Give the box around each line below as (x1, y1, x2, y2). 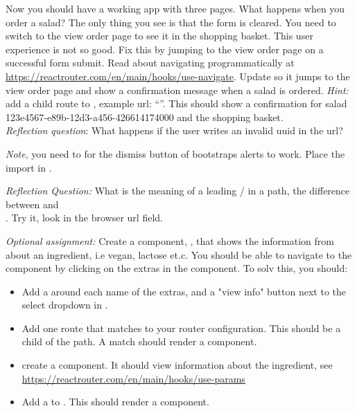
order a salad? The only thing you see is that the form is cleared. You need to (6, 15, 336, 29)
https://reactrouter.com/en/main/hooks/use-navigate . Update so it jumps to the (6, 68, 350, 83)
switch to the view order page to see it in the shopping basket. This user (6, 28, 313, 43)
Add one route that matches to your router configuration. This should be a (21, 320, 341, 335)
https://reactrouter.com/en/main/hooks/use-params (21, 371, 245, 385)
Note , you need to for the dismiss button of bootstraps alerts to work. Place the (6, 146, 345, 160)
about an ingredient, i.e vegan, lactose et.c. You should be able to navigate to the (6, 247, 352, 261)
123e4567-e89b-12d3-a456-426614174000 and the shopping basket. (6, 109, 284, 124)
